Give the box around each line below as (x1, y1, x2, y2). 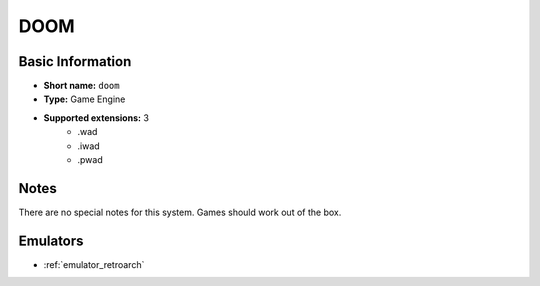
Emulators (18, 232, 84, 249)
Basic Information (18, 53, 132, 70)
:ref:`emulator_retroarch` (43, 258, 145, 270)
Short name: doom (43, 80, 120, 92)
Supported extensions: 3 (43, 111, 150, 124)
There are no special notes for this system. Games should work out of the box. (18, 206, 342, 218)
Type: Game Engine (43, 93, 126, 105)
